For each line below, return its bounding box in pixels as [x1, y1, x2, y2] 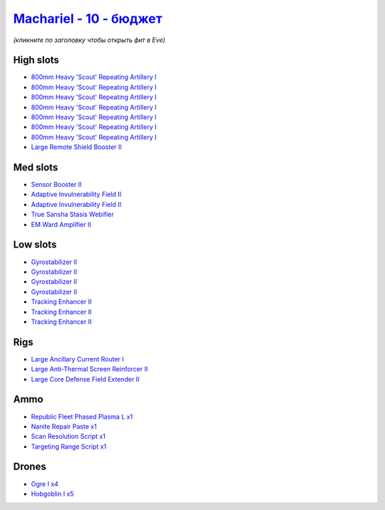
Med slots [13, 161, 58, 173]
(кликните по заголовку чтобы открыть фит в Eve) [13, 36, 165, 44]
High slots [13, 54, 60, 66]
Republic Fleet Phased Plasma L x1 [31, 412, 133, 421]
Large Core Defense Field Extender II [31, 374, 140, 383]
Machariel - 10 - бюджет [13, 11, 163, 26]
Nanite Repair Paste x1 [31, 422, 97, 431]
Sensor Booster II [31, 180, 82, 189]
